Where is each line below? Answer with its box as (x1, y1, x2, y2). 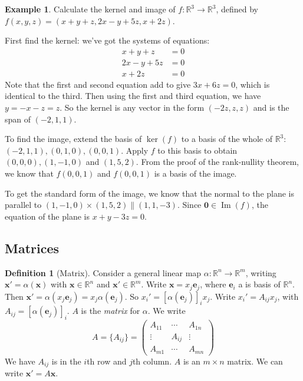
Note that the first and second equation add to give (5, 78, 191, 90)
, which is (235, 78, 270, 90)
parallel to (5, 198, 42, 211)
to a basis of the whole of (181, 132, 272, 145)
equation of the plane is (5, 210, 90, 222)
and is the (253, 101, 289, 114)
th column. (132, 355, 172, 367)
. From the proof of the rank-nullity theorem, (136, 155, 299, 168)
